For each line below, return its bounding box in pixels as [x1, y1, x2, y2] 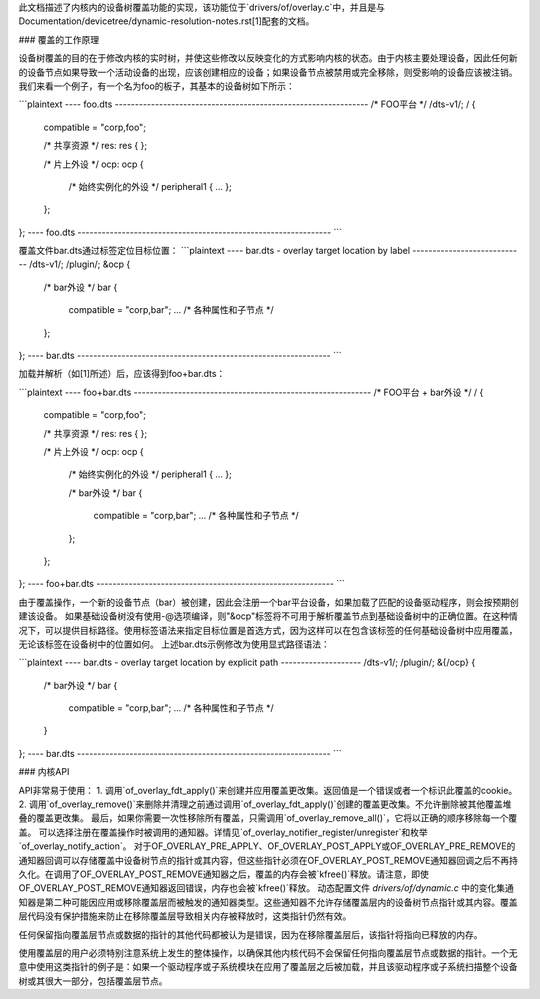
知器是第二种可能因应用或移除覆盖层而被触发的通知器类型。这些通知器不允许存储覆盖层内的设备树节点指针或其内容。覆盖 [18, 896, 518, 908]
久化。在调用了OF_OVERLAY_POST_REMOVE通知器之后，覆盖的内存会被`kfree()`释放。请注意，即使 [18, 868, 430, 880]
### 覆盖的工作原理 [18, 33, 100, 45]
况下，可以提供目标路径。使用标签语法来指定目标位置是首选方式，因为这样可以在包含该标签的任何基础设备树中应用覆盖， [18, 624, 518, 636]
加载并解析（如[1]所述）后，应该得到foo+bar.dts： [18, 368, 226, 380]
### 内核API [18, 766, 70, 778]
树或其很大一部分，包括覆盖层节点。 [18, 975, 168, 987]
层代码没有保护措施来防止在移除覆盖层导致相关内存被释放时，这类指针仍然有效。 [18, 910, 352, 922]
